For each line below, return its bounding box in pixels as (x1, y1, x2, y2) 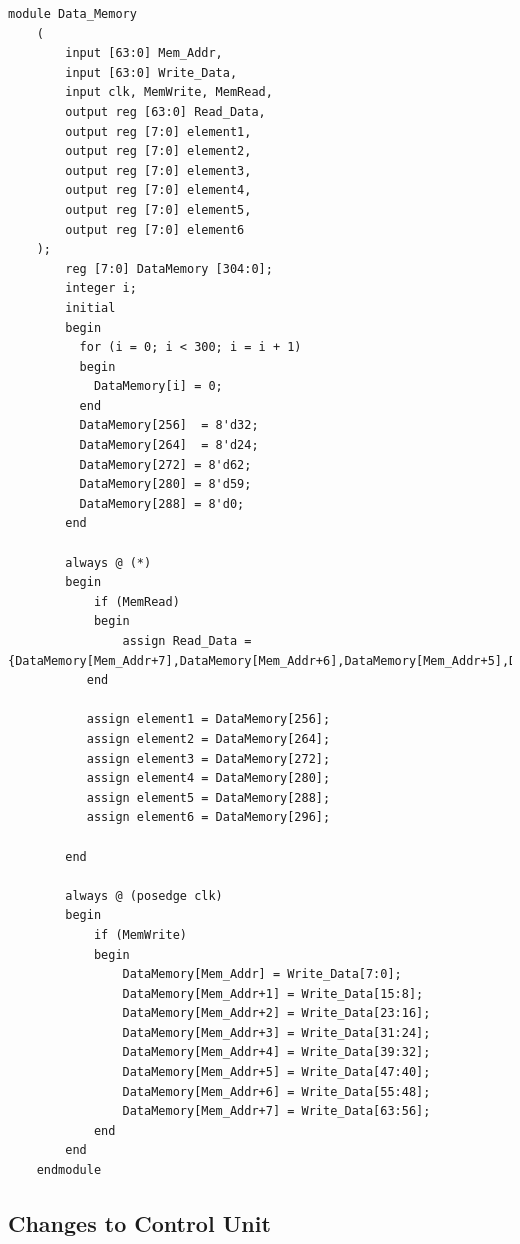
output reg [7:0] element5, (65, 202, 252, 217)
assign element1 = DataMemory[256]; (86, 712, 331, 727)
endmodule (36, 1163, 102, 1178)
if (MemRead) (93, 594, 180, 609)
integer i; (65, 281, 137, 296)
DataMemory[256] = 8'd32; (79, 418, 259, 433)
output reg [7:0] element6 (65, 222, 245, 237)
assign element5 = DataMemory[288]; (86, 790, 331, 805)
